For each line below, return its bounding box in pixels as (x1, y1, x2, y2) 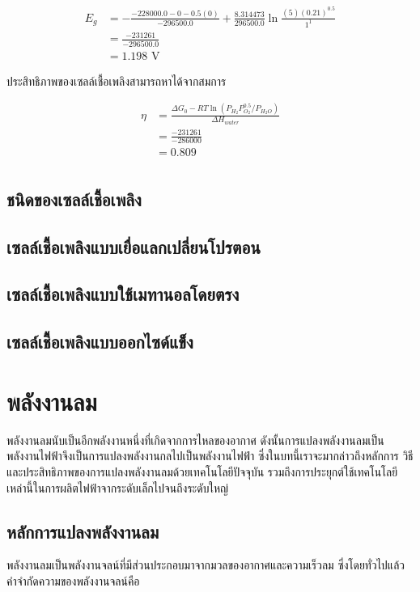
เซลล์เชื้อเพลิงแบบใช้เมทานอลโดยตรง (6, 281, 240, 307)
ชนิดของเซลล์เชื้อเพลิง (6, 186, 142, 211)
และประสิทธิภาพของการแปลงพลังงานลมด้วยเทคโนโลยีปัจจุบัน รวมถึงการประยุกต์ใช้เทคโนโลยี (6, 463, 398, 480)
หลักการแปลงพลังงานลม (6, 518, 159, 543)
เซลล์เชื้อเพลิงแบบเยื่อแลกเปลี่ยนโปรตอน (6, 234, 261, 259)
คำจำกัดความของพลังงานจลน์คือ (6, 572, 140, 589)
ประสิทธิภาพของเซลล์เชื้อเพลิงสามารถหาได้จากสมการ (6, 72, 227, 89)
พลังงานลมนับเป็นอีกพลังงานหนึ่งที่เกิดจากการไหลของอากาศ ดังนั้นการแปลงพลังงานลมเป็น (6, 431, 384, 448)
